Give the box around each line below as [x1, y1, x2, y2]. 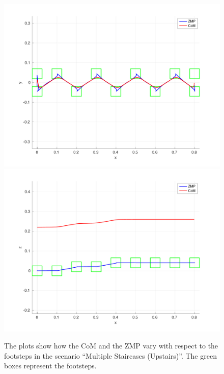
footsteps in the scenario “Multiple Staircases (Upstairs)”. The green [4, 350, 217, 361]
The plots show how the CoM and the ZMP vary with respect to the [4, 340, 218, 351]
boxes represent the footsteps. [4, 360, 97, 371]
